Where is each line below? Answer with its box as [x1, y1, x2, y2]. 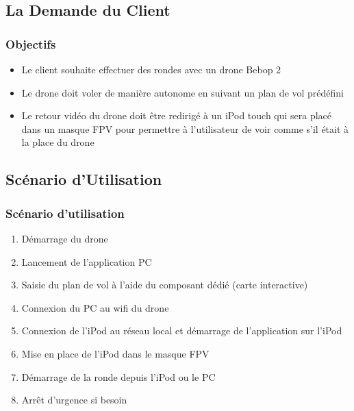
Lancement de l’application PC [21, 254, 152, 269]
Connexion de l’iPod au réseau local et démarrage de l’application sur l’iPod [21, 323, 342, 338]
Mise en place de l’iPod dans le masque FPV [21, 346, 210, 360]
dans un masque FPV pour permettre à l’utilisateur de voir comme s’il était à [21, 121, 349, 136]
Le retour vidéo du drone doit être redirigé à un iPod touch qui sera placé [21, 108, 332, 123]
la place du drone [21, 135, 94, 149]
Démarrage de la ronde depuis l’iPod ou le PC [21, 369, 216, 384]
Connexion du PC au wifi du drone [21, 300, 169, 314]
